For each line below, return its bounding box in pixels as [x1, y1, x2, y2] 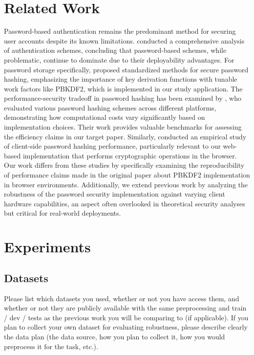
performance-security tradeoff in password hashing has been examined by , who [4, 93, 241, 103]
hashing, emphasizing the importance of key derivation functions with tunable [4, 74, 237, 84]
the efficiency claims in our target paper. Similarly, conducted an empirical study [4, 131, 247, 141]
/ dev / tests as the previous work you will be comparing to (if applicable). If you [4, 312, 249, 322]
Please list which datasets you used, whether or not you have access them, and [4, 293, 239, 303]
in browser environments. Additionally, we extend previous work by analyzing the [4, 179, 248, 189]
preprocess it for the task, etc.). [4, 341, 98, 351]
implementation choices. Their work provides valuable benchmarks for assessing [4, 122, 242, 132]
